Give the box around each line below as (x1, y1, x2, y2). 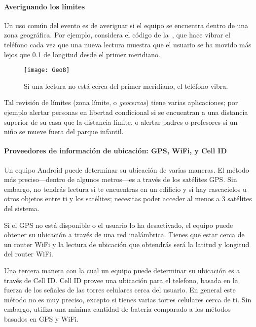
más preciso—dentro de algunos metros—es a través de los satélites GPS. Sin (4, 174, 237, 184)
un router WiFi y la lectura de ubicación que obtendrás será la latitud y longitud (4, 239, 250, 249)
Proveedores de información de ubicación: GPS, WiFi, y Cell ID (4, 145, 227, 156)
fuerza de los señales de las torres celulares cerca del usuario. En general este (4, 285, 236, 295)
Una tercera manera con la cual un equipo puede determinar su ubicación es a (4, 265, 240, 275)
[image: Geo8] (24, 67, 70, 74)
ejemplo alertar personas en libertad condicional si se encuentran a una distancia (4, 107, 248, 117)
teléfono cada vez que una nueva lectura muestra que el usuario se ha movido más (4, 39, 252, 49)
